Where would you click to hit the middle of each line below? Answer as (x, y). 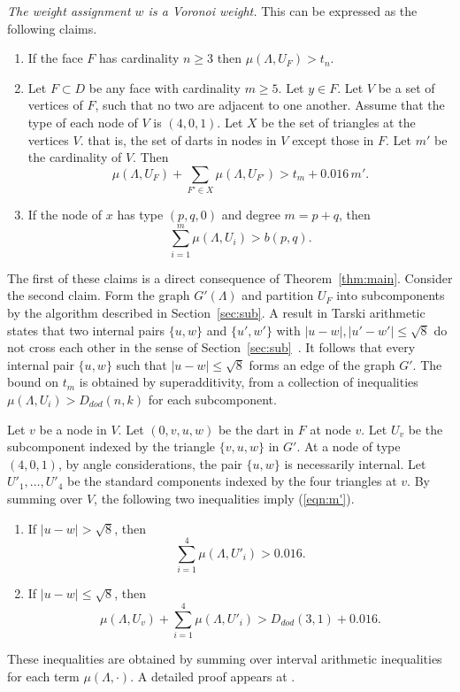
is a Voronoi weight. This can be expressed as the (283, 11)
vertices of (55, 105)
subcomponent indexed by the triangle (111, 446)
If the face (55, 58)
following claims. (52, 28)
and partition (278, 295)
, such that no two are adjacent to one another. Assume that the (270, 105)
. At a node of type (349, 446)
